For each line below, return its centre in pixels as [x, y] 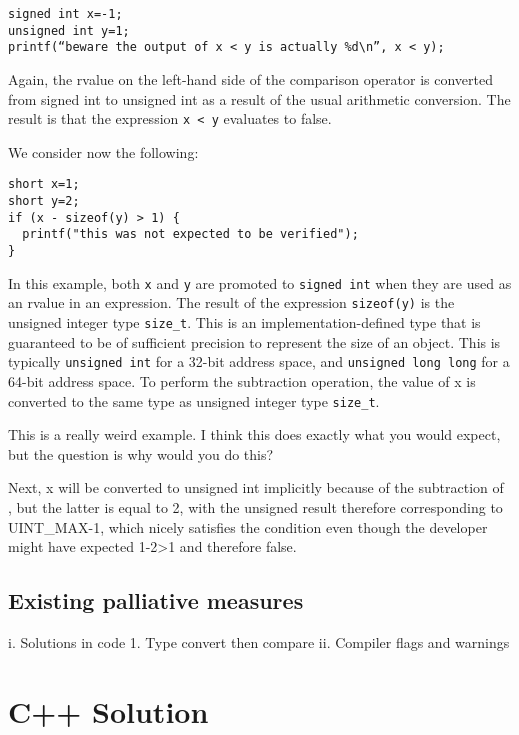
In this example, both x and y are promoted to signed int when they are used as [260, 282]
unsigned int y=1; [69, 30]
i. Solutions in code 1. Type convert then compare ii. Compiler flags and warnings [259, 641]
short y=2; [44, 201]
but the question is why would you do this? [141, 453]
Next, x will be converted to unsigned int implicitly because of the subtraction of [256, 487]
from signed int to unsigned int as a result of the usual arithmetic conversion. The [259, 98]
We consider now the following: [103, 151]
